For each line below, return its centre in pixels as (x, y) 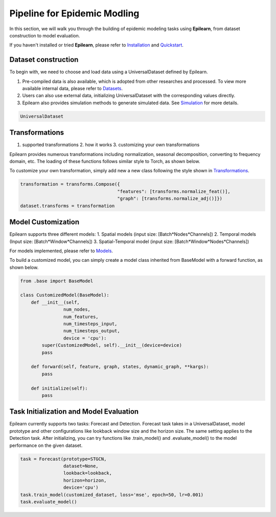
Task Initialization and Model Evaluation (74, 412)
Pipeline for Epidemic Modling (74, 13)
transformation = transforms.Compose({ (70, 184)
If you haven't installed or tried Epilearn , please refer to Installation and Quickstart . (97, 45)
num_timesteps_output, (91, 331)
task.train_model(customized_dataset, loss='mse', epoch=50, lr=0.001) (112, 494)
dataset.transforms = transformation (67, 206)
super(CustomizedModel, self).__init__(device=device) (112, 345)
